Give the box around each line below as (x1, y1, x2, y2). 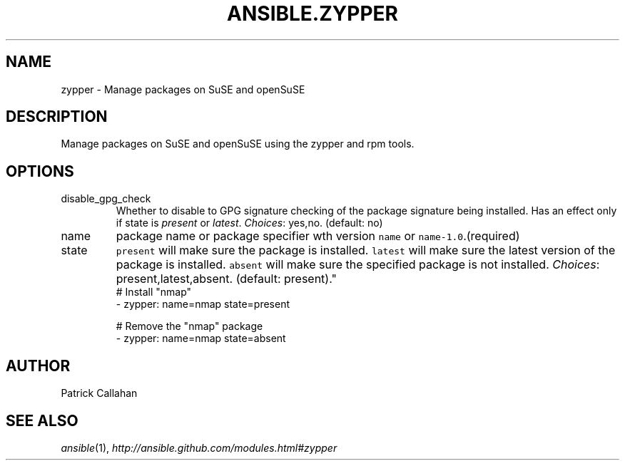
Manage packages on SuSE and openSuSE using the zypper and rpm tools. (61, 138, 415, 150)
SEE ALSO (6, 411, 78, 430)
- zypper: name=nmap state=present (116, 298, 290, 311)
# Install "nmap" (116, 286, 192, 299)
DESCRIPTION (6, 108, 108, 126)
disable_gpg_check (61, 192, 151, 205)
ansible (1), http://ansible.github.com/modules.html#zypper (61, 441, 337, 454)
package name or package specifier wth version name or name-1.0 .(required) (116, 229, 520, 244)
